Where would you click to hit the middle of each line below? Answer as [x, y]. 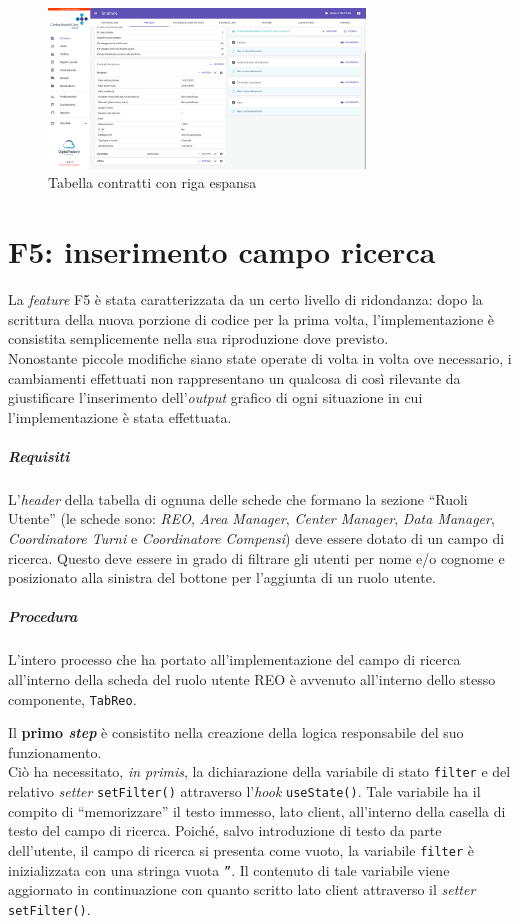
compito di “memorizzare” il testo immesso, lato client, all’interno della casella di [257, 810]
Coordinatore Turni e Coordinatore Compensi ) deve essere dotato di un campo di [256, 538]
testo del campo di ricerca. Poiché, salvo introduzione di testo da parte [225, 830]
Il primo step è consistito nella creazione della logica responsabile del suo [236, 732]
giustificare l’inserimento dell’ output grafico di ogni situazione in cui [215, 397]
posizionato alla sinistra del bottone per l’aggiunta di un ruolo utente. [222, 577]
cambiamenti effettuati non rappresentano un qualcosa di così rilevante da [234, 377]
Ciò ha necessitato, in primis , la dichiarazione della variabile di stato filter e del [259, 771]
